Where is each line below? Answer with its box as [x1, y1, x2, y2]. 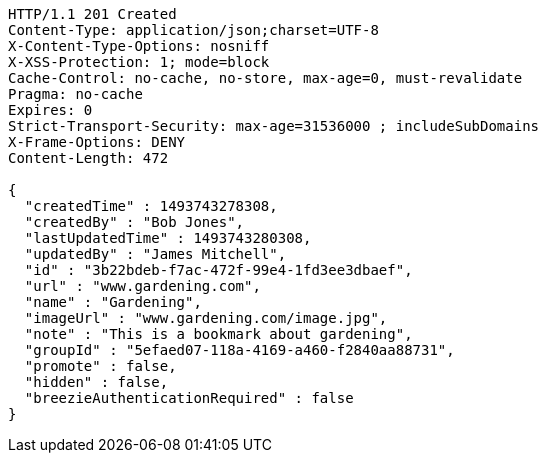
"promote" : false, [24, 358, 177, 374]
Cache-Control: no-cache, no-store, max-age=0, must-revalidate [8, 70, 523, 86]
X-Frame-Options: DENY [8, 134, 186, 150]
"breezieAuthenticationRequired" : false [24, 390, 354, 406]
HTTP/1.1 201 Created [8, 6, 177, 22]
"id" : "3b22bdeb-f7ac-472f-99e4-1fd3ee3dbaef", [24, 262, 413, 278]
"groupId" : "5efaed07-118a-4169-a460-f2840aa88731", [24, 342, 455, 358]
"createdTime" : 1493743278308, [24, 198, 278, 214]
